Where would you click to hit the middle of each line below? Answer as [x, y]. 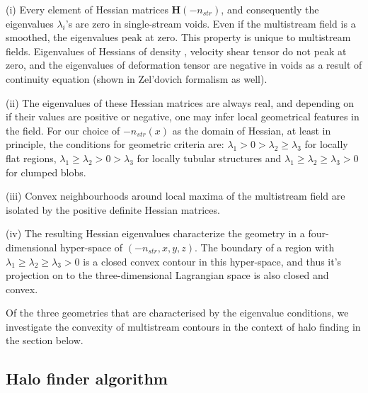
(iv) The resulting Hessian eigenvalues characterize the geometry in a [155, 233]
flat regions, [31, 158]
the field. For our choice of [63, 130]
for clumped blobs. [46, 172]
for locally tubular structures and [209, 158]
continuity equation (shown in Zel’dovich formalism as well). [137, 78]
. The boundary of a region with [265, 247]
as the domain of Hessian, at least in [252, 130]
